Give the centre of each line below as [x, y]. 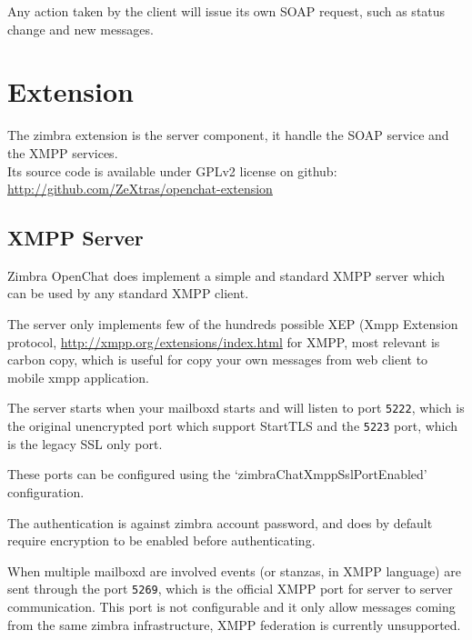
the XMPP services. [63, 152]
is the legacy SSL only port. [85, 443]
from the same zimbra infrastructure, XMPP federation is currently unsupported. [234, 624]
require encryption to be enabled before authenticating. [161, 540]
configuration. [46, 491]
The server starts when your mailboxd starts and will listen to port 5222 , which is [236, 408]
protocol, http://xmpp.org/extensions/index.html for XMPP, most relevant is [224, 341]
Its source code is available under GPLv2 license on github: [172, 170]
